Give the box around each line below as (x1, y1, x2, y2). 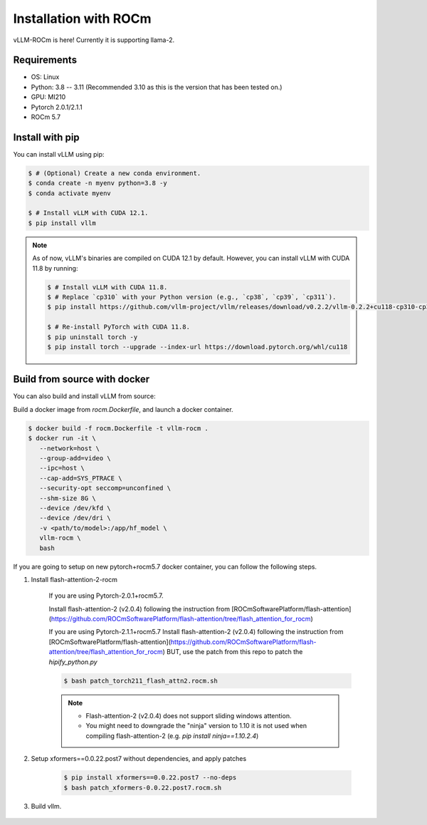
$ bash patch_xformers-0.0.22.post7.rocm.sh (63, 784, 222, 792)
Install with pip (13, 131, 80, 143)
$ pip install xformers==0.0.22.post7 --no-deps (63, 774, 237, 782)
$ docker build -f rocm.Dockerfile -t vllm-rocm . (28, 424, 209, 432)
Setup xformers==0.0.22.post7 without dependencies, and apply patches (31, 754, 247, 763)
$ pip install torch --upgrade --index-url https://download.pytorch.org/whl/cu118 (47, 343, 348, 351)
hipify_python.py (48, 658, 97, 666)
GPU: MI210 (31, 93, 66, 101)
